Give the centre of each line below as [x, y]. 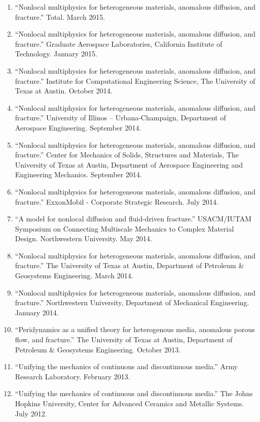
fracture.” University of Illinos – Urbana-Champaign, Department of [120, 118]
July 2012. [31, 413]
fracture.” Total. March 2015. [60, 17]
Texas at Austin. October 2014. [64, 91]
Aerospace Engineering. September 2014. [78, 127]
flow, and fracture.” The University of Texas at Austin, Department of [124, 339]
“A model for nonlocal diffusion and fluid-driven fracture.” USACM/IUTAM [133, 219]
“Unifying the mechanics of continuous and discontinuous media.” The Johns [134, 393]
